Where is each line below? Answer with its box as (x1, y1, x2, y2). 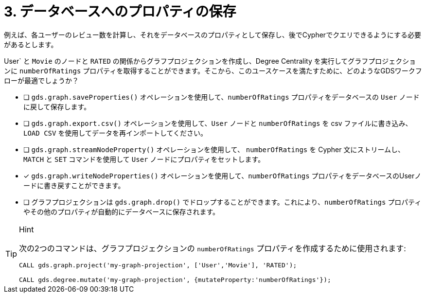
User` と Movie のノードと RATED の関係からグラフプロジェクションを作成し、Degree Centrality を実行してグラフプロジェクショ (4, 56, 416, 65)
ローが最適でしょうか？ (4, 76, 79, 85)
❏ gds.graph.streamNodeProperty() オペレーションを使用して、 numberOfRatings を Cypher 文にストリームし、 (23, 145, 405, 154)
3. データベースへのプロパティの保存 (4, 3, 236, 20)
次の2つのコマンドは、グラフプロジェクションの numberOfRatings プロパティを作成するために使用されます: (19, 243, 406, 253)
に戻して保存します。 (23, 102, 91, 111)
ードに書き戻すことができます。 (23, 181, 125, 190)
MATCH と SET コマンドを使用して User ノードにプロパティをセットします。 (23, 155, 265, 163)
